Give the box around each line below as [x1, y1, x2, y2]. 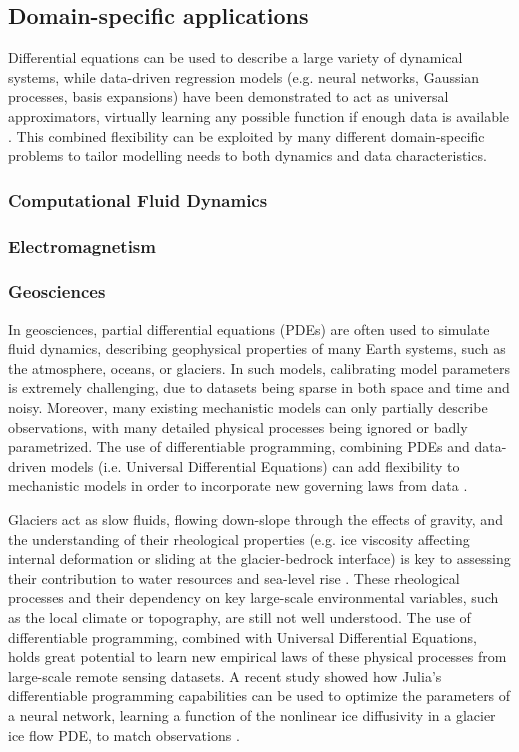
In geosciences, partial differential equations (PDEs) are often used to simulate [8, 318, 490, 339]
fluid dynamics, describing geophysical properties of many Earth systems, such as [8, 338, 506, 359]
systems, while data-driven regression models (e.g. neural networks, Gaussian [8, 66, 480, 87]
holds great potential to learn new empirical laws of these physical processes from [8, 646, 507, 667]
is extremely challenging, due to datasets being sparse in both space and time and [8, 377, 510, 398]
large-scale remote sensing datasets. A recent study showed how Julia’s [8, 665, 442, 686]
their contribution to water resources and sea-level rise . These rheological [8, 567, 460, 588]
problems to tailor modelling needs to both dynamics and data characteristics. [8, 145, 487, 166]
